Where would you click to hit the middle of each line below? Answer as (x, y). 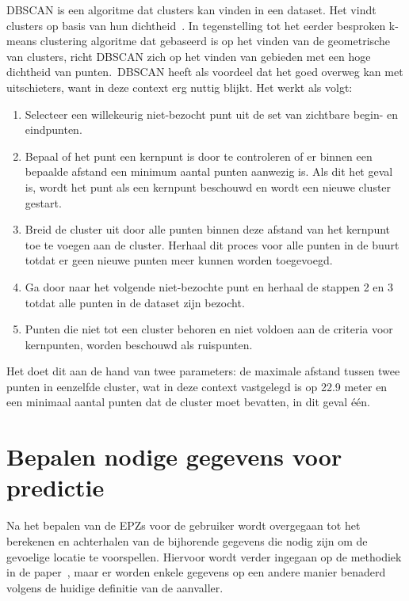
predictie (55, 487)
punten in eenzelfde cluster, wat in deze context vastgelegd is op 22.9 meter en (197, 386)
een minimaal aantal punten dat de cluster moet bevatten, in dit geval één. (188, 402)
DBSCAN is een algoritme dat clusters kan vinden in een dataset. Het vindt (191, 10)
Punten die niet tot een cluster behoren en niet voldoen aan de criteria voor (209, 329)
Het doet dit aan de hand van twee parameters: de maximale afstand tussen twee (203, 371)
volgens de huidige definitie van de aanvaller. (115, 587)
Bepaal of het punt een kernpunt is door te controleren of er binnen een (199, 156)
